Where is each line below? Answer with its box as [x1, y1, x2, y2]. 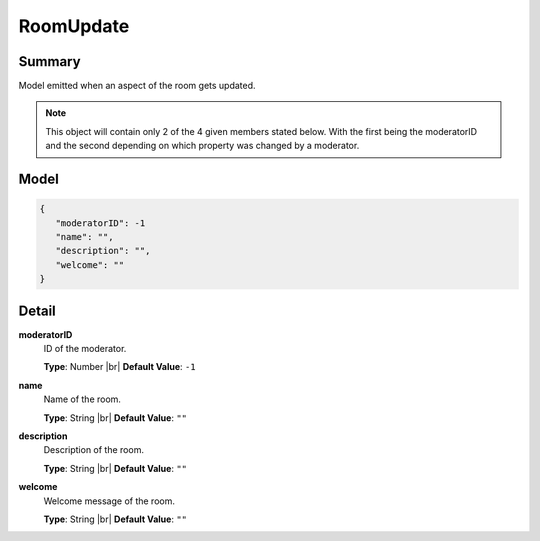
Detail [18, 302, 57, 319]
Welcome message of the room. [43, 495, 175, 507]
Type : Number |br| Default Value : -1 [43, 361, 196, 373]
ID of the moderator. [43, 343, 127, 355]
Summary [18, 53, 81, 70]
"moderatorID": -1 [55, 217, 146, 229]
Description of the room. [43, 444, 145, 456]
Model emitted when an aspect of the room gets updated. [18, 80, 256, 92]
